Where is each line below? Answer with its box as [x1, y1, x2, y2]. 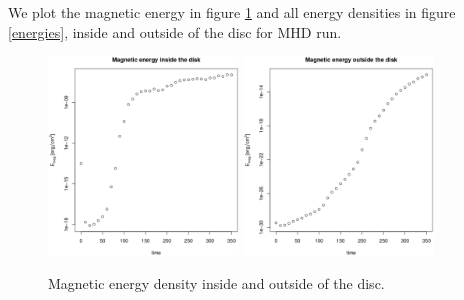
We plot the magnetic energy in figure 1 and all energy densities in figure [8, 2, 456, 22]
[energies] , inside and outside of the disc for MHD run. [8, 21, 342, 42]
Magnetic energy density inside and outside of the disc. [48, 273, 385, 294]
